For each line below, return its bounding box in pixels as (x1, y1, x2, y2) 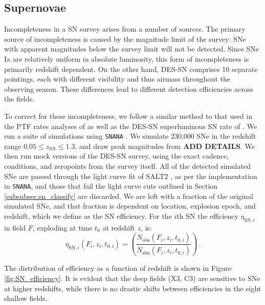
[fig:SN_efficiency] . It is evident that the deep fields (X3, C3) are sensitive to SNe (4, 272, 260, 283)
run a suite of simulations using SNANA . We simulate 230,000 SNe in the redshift (4, 131, 256, 141)
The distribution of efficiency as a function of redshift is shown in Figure (4, 263, 232, 273)
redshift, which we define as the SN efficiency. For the (4, 211, 172, 221)
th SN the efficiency (176, 211, 238, 221)
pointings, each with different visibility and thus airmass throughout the (4, 73, 230, 84)
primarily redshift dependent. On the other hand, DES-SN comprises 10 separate (4, 63, 258, 74)
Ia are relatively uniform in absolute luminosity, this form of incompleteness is (4, 53, 249, 64)
